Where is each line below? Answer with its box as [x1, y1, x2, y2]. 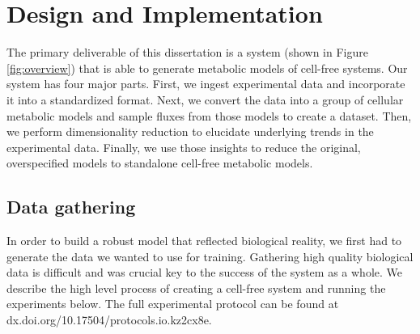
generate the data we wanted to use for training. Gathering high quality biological [6, 247, 414, 264]
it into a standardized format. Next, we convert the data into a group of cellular [6, 91, 404, 108]
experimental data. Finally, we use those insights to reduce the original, [6, 138, 361, 155]
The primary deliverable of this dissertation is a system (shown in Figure [6, 44, 368, 61]
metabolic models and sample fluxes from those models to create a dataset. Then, [6, 107, 412, 124]
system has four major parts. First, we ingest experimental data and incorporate [6, 75, 405, 92]
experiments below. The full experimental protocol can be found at [6, 295, 339, 312]
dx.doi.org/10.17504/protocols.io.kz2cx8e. [6, 311, 212, 328]
